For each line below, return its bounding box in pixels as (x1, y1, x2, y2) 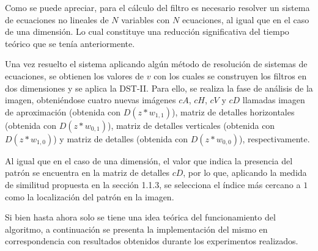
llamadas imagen (242, 93, 305, 106)
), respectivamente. (239, 132, 310, 145)
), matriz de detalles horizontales (171, 105, 295, 118)
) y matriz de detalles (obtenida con (53, 132, 188, 145)
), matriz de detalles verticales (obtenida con (107, 118, 275, 131)
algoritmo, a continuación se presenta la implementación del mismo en (5, 222, 268, 235)
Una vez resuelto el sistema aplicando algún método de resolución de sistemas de (5, 57, 308, 70)
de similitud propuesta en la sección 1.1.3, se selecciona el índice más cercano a (5, 178, 301, 191)
